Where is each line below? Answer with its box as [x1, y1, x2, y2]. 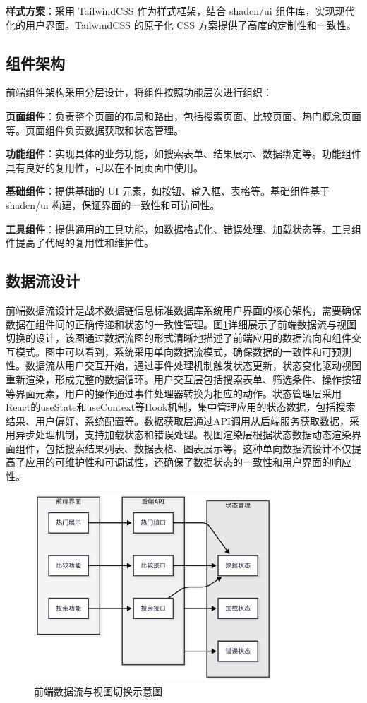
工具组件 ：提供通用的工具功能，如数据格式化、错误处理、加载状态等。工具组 [6, 221, 361, 236]
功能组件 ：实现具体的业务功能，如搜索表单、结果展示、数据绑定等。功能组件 [6, 146, 361, 161]
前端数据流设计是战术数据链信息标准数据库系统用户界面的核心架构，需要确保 [6, 302, 361, 317]
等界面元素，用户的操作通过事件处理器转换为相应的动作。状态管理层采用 [6, 385, 342, 400]
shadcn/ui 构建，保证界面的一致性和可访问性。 [6, 197, 220, 212]
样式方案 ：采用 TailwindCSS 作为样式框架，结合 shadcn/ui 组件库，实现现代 [6, 4, 355, 18]
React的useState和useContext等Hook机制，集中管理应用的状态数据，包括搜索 [6, 399, 356, 414]
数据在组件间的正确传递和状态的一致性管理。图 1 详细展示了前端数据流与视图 [6, 316, 356, 331]
